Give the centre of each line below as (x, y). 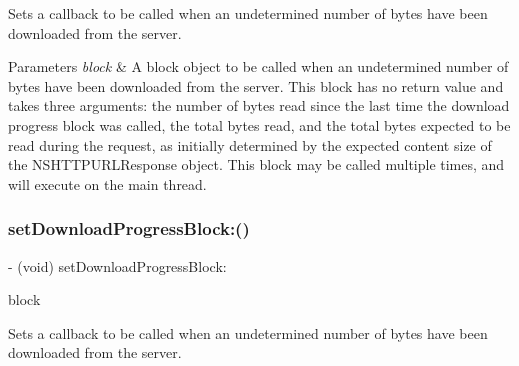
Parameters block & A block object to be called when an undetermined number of (258, 66)
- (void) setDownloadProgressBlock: (117, 265)
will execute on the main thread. (107, 183)
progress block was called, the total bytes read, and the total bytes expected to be (259, 124)
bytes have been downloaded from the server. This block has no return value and (256, 85)
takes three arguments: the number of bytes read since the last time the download (259, 105)
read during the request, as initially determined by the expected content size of (250, 144)
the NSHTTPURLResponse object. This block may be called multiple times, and (256, 164)
